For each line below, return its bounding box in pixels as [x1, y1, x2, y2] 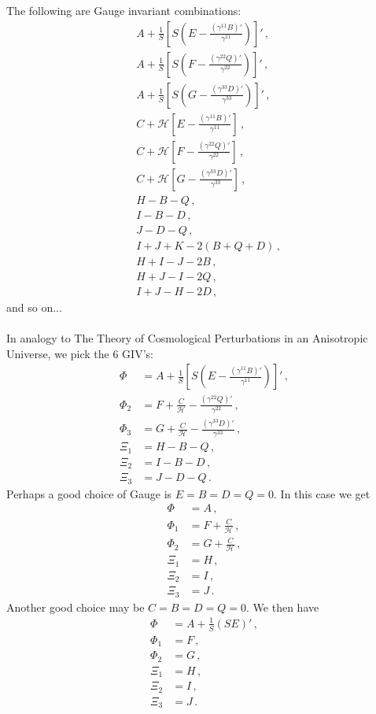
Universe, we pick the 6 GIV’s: [6, 345, 153, 361]
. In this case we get [274, 485, 370, 501]
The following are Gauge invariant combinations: [6, 2, 241, 18]
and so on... [6, 299, 62, 315]
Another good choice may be [6, 598, 145, 615]
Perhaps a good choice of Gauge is [6, 485, 172, 501]
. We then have [246, 598, 319, 615]
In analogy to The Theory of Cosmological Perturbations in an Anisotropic [6, 330, 368, 346]
